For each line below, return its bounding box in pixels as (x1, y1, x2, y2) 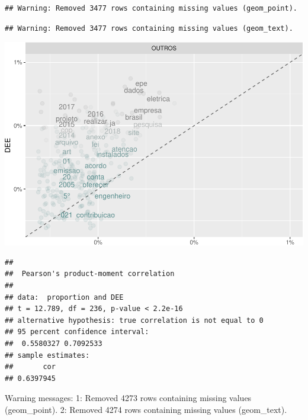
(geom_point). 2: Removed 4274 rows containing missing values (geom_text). (5, 403, 287, 415)
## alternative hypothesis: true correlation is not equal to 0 (5, 316, 264, 325)
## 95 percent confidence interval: (5, 328, 149, 336)
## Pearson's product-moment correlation (5, 270, 175, 278)
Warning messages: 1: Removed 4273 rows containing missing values (5, 392, 252, 404)
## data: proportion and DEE (5, 293, 124, 302)
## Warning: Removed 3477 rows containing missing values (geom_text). (5, 24, 293, 33)
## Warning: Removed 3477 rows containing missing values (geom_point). (5, 4, 297, 12)
